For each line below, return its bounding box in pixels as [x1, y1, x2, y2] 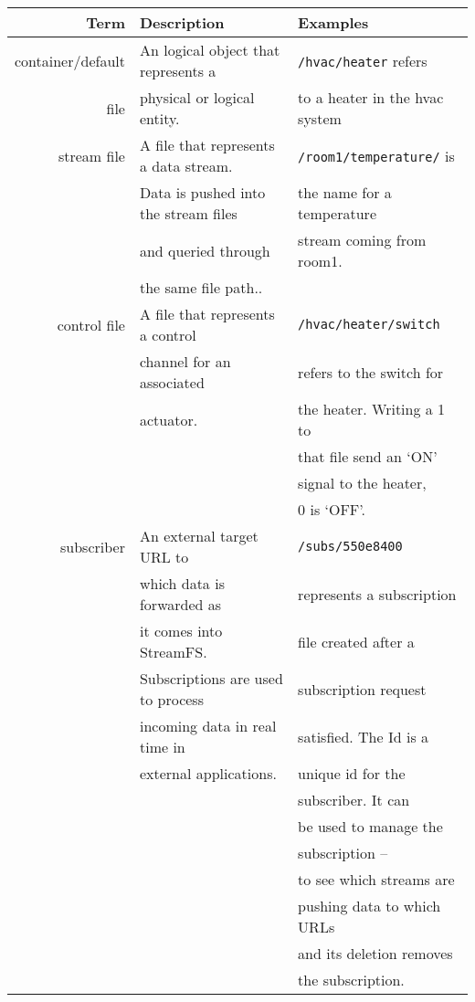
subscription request [298, 678, 427, 700]
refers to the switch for [298, 361, 444, 383]
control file [57, 313, 125, 335]
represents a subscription [298, 583, 457, 605]
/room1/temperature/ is [298, 144, 455, 166]
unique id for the [298, 763, 406, 784]
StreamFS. [139, 641, 207, 662]
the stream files [139, 203, 237, 224]
